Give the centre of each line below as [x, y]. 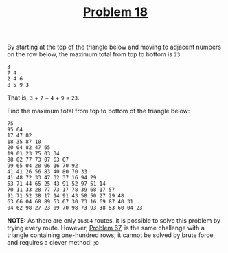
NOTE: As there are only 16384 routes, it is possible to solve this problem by [114, 221]
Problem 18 [115, 12]
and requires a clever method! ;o [53, 243]
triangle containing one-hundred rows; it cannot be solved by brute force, [111, 235]
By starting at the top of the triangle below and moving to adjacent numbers [114, 47]
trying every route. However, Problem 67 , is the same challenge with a [106, 228]
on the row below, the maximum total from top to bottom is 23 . [94, 54]
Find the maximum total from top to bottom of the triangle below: [99, 111]
